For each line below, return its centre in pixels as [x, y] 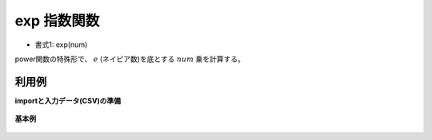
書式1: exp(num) [61, 45]
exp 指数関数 [57, 21]
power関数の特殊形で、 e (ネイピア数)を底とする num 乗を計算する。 [130, 59]
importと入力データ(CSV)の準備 [68, 100]
